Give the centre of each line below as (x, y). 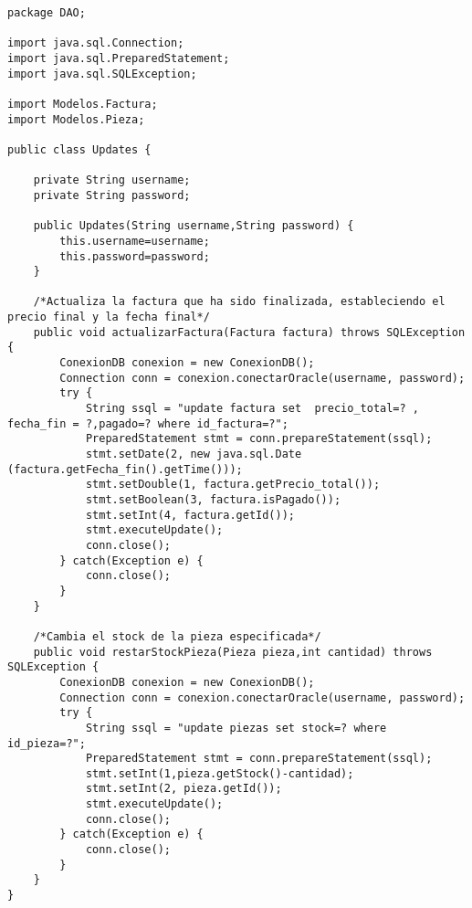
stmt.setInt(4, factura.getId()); (190, 515)
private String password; (112, 195)
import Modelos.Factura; (83, 104)
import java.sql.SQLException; (102, 74)
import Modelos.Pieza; (76, 119)
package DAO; (47, 13)
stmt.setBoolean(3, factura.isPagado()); (213, 500)
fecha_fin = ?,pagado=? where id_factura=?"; (148, 423)
